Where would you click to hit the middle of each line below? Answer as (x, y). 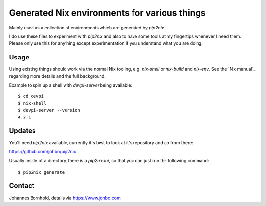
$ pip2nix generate (41, 172)
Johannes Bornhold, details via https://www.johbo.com (65, 198)
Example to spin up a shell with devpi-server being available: (71, 85)
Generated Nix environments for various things (107, 13)
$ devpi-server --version (49, 110)
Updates (22, 131)
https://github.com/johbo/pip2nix (43, 151)
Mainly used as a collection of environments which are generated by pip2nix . (87, 28)
